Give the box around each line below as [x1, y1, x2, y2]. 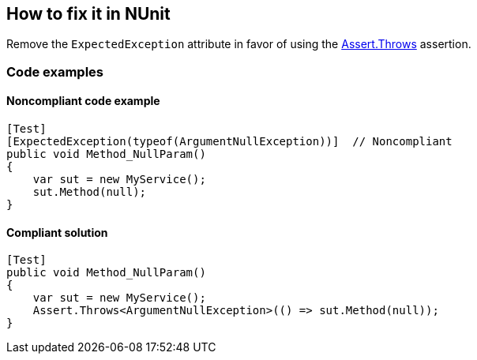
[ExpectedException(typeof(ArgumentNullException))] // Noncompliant [6, 135, 453, 148]
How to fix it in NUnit [6, 4, 171, 24]
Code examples [6, 63, 104, 80]
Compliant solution [6, 225, 108, 239]
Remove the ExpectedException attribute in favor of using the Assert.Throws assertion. [6, 37, 471, 51]
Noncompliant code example [6, 94, 160, 108]
